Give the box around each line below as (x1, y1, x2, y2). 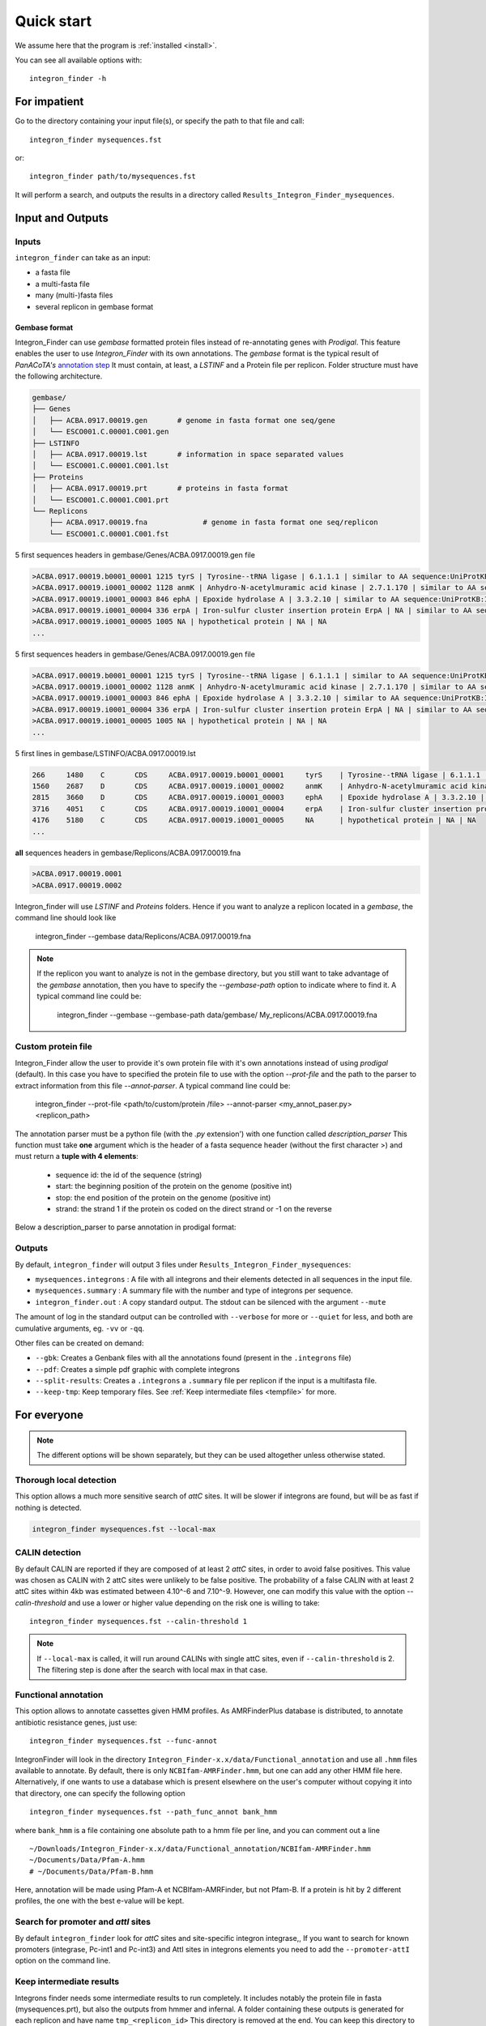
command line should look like (15, 913, 117, 923)
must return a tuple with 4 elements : (15, 1152, 139, 1161)
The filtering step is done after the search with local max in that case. (36, 1665, 268, 1675)
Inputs (15, 236, 41, 247)
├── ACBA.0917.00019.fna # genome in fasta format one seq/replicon (49, 518, 378, 527)
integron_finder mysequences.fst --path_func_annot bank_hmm (29, 1807, 277, 1817)
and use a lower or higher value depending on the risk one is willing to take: (67, 1597, 320, 1608)
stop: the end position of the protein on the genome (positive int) (55, 1192, 271, 1203)
